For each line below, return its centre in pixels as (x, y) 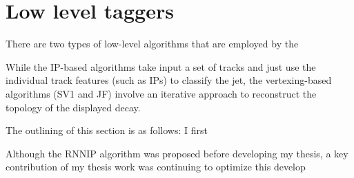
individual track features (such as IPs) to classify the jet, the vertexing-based (169, 80)
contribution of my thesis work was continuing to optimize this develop (156, 167)
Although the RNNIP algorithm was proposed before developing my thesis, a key (177, 153)
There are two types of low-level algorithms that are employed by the (152, 44)
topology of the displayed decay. (73, 107)
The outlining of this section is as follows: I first (107, 130)
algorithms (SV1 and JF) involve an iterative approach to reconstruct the (161, 93)
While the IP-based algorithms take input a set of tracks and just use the (161, 66)
